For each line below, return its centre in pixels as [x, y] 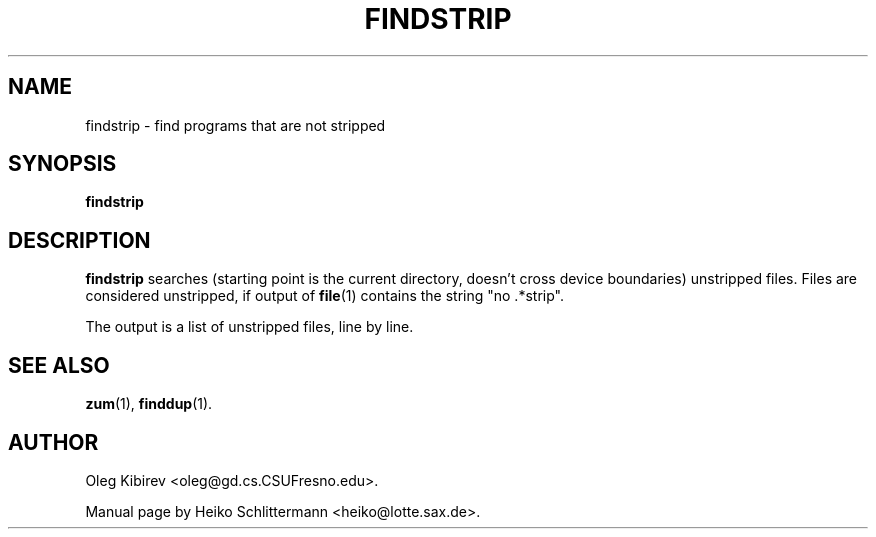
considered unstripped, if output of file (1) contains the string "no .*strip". [324, 296]
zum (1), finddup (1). [149, 404]
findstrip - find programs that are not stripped [235, 125]
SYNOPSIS [62, 164]
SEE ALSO [59, 365]
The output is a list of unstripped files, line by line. [249, 327]
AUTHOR [53, 442]
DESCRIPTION [79, 240]
